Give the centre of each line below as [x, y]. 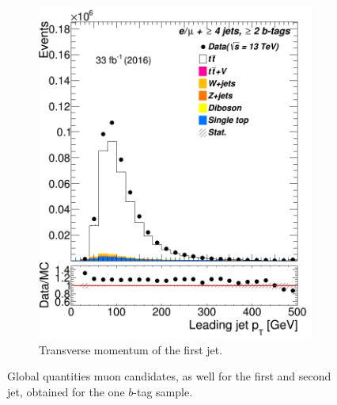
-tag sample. [163, 391]
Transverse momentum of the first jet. [131, 349]
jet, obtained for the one [66, 391]
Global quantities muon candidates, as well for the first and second [169, 376]
